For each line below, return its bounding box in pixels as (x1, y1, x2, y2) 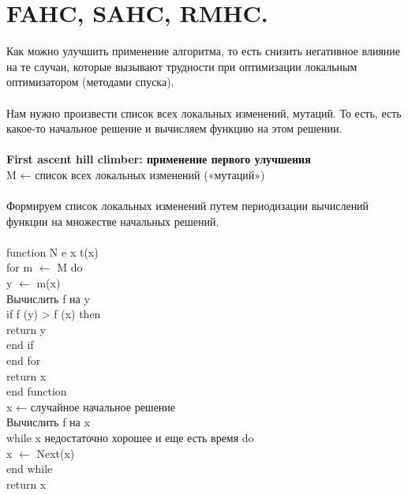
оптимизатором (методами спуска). (6, 73, 174, 90)
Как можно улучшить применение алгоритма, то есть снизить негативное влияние (6, 43, 401, 59)
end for (6, 352, 41, 368)
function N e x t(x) (6, 243, 99, 260)
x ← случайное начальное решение (6, 398, 176, 414)
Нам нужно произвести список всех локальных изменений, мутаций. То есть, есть (6, 104, 402, 121)
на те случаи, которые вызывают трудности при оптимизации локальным (6, 58, 357, 74)
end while (6, 460, 53, 477)
